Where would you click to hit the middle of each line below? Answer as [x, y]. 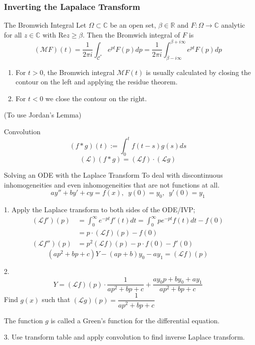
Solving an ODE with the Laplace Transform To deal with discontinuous [113, 174]
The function [23, 320]
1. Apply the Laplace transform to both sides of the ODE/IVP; [100, 209]
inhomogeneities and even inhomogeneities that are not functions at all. [112, 184]
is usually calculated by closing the [198, 72]
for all [13, 34]
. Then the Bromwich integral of [131, 34]
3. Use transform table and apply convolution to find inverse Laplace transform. [125, 337]
